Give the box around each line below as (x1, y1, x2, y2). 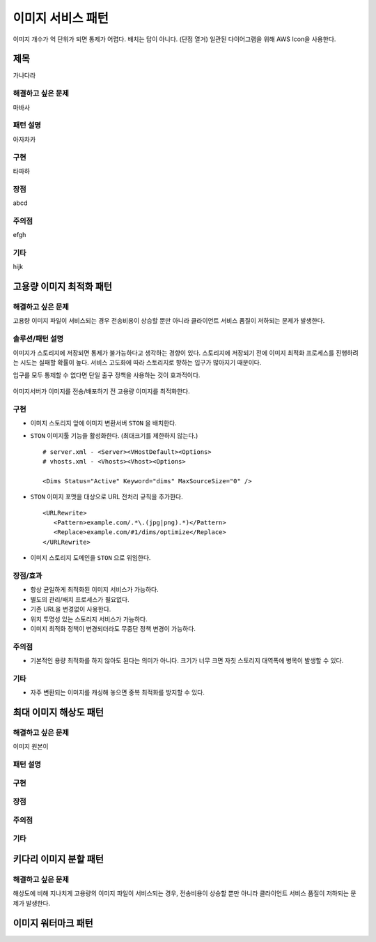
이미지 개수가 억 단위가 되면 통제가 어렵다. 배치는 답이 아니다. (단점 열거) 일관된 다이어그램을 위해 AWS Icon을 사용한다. (13, 35, 336, 43)
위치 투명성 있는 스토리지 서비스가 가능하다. (30, 614, 148, 623)
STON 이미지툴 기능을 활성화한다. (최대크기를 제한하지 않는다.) (30, 432, 198, 440)
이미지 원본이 (13, 743, 49, 751)
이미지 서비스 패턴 (13, 10, 109, 26)
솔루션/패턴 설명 (13, 334, 64, 344)
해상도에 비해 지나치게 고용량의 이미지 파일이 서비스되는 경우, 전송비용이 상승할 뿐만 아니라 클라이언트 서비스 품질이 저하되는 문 (13, 889, 357, 897)
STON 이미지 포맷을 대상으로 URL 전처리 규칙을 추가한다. (30, 492, 184, 501)
